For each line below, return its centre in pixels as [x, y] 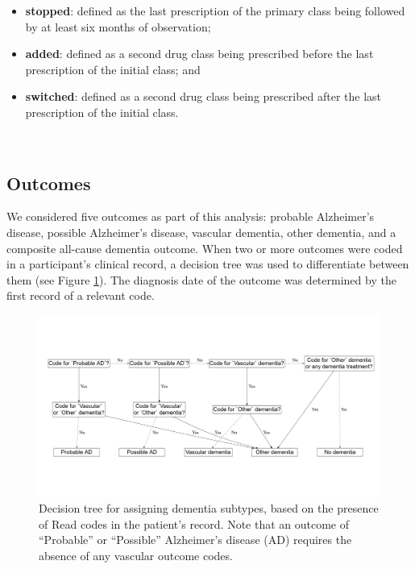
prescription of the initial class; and [113, 69]
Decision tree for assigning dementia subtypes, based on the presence [209, 508]
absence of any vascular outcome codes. [136, 555]
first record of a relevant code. [81, 295]
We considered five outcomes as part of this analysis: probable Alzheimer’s [191, 216]
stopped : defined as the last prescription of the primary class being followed [215, 10]
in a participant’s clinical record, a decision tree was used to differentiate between [208, 264]
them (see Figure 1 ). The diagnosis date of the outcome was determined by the [201, 279]
